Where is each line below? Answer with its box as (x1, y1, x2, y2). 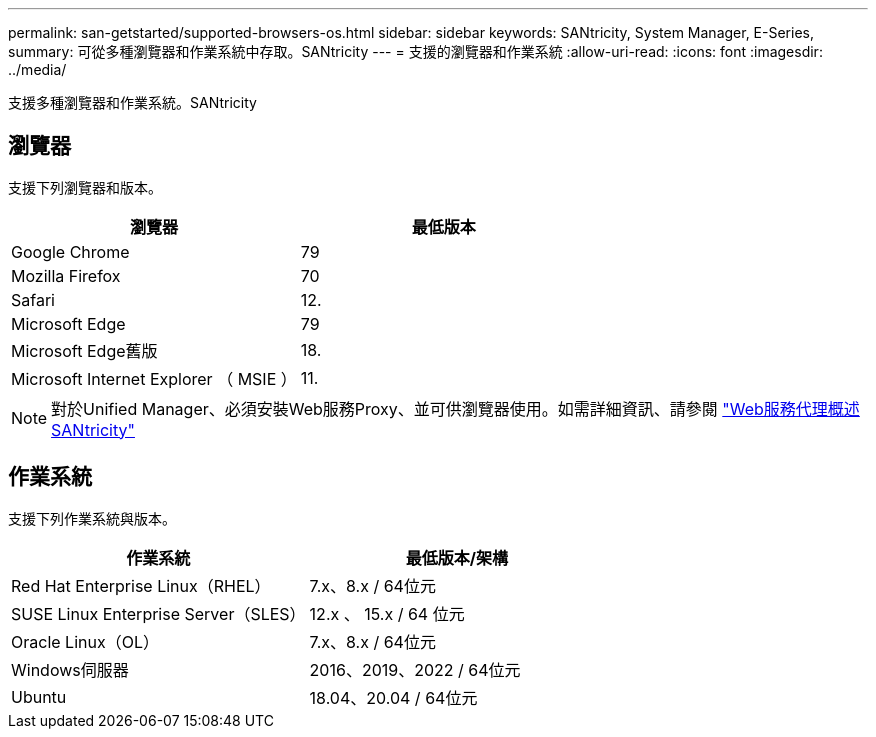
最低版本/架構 (405, 547, 509, 568)
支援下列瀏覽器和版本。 (8, 178, 162, 196)
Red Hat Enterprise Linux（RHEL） (11, 575, 271, 596)
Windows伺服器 (11, 659, 129, 680)
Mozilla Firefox (11, 265, 121, 286)
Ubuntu (11, 686, 67, 707)
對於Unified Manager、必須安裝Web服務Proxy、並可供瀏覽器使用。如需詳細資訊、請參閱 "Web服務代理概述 (51, 398, 860, 419)
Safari (11, 289, 55, 310)
